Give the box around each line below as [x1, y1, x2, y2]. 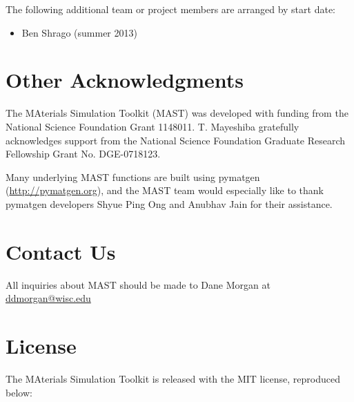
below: [6, 385, 32, 399]
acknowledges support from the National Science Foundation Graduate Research [6, 133, 346, 147]
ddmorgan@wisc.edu [6, 291, 91, 305]
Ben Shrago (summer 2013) [21, 25, 137, 39]
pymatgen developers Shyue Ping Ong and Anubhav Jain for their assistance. [6, 196, 333, 211]
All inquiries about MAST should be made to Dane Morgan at [6, 277, 271, 291]
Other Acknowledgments [6, 66, 244, 94]
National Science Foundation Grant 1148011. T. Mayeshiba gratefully [6, 119, 299, 133]
